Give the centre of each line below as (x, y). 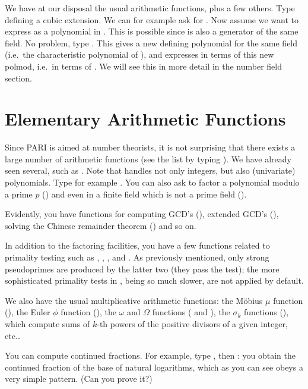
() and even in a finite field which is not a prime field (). (145, 194)
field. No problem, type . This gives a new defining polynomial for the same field (151, 43)
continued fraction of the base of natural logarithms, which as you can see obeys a (154, 367)
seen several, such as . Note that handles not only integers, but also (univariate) (150, 170)
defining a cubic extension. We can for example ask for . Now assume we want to (152, 19)
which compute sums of (47, 324)
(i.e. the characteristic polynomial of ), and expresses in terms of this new (139, 54)
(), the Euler (28, 312)
